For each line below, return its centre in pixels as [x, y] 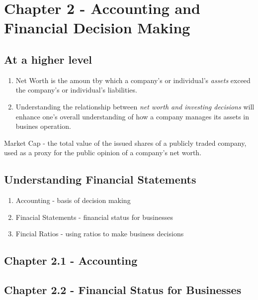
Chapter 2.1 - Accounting [71, 260]
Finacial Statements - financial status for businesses [94, 217]
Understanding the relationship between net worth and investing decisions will [135, 106]
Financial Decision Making [97, 28]
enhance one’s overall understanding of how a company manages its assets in [132, 116]
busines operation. [43, 126]
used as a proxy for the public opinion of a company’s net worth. [103, 152]
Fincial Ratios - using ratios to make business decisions [100, 234]
